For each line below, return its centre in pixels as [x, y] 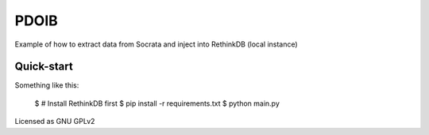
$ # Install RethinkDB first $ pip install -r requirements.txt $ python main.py [157, 103]
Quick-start [44, 67]
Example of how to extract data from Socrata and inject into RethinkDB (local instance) [156, 44]
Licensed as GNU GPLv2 [55, 122]
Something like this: [47, 85]
